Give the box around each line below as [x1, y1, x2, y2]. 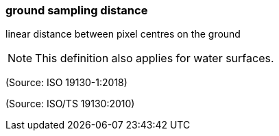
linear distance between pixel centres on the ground [5, 28, 241, 40]
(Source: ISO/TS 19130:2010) [5, 98, 135, 110]
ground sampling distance [5, 3, 148, 17]
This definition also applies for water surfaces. [35, 51, 274, 66]
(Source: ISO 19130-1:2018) [5, 77, 128, 89]
